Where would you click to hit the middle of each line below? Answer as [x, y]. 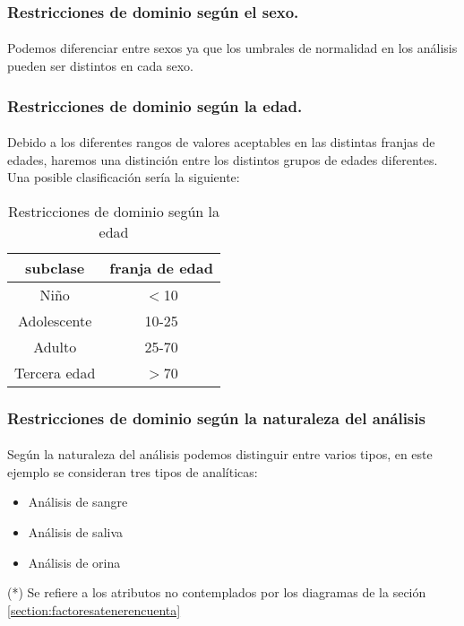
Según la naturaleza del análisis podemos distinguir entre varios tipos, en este [220, 454]
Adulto [55, 346]
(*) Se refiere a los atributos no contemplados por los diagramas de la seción [217, 592]
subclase [55, 267]
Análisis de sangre [78, 502]
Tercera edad [55, 372]
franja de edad [161, 267]
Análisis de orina [74, 562]
